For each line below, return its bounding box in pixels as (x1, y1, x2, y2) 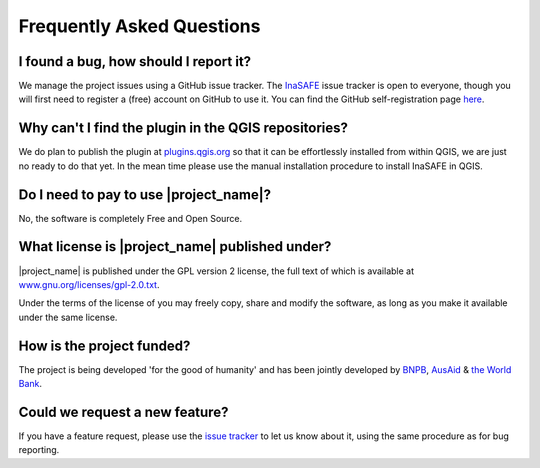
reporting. (18, 444, 60, 456)
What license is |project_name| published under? (18, 238, 332, 255)
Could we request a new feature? (18, 403, 229, 420)
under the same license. (18, 311, 118, 323)
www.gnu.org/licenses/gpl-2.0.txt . (18, 278, 160, 290)
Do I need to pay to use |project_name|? (18, 186, 272, 203)
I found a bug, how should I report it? (18, 53, 252, 70)
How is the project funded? (18, 337, 191, 354)
